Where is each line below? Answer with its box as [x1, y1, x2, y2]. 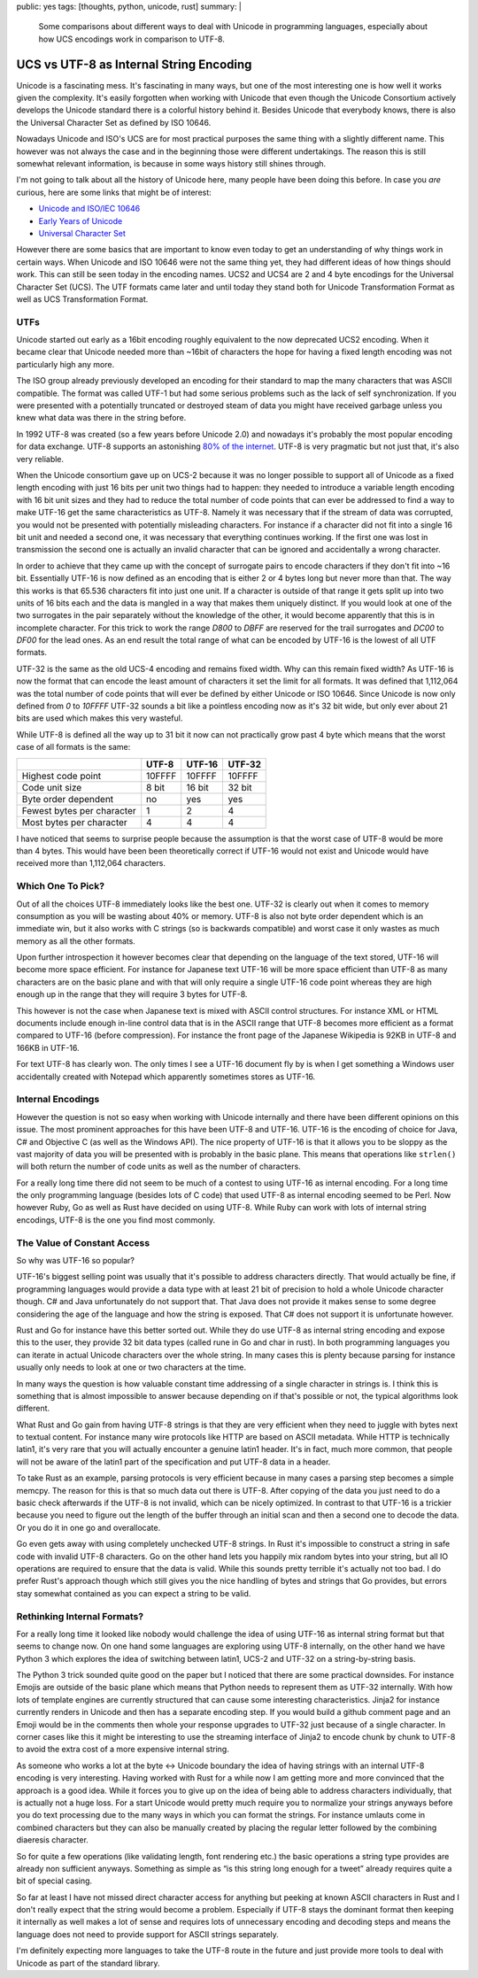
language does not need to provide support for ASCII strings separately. [16, 1928, 279, 1939]
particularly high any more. [16, 359, 115, 369]
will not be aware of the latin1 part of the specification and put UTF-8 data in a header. [16, 1456, 331, 1467]
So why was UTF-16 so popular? [16, 1255, 135, 1265]
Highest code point [21, 769, 102, 782]
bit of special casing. [16, 1875, 93, 1886]
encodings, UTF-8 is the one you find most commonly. [16, 1214, 216, 1225]
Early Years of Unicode [38, 215, 123, 226]
